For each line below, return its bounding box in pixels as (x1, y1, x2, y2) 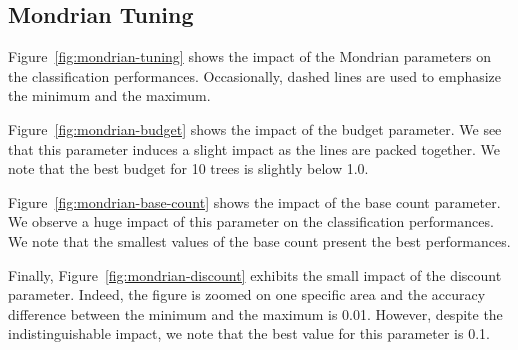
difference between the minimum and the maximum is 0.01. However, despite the (8, 303, 503, 324)
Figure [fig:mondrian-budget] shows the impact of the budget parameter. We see (8, 118, 502, 139)
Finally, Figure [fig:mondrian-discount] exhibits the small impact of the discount (8, 264, 502, 285)
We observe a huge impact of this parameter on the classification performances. (8, 211, 494, 232)
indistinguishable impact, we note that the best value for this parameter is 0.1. (8, 323, 490, 344)
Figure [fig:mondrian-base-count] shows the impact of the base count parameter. (8, 191, 501, 212)
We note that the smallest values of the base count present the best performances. (8, 230, 511, 251)
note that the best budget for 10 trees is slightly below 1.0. (8, 158, 369, 179)
